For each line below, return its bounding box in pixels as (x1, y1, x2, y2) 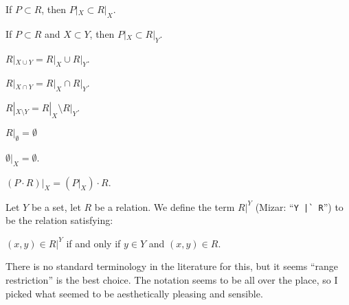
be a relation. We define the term (94, 199, 235, 214)
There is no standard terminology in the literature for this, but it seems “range (5, 259, 339, 273)
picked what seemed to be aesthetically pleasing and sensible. (5, 286, 263, 300)
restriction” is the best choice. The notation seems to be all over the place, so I (5, 273, 338, 287)
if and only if (66, 236, 121, 250)
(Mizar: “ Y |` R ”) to (255, 199, 344, 214)
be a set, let (31, 199, 81, 214)
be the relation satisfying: (5, 213, 113, 227)
